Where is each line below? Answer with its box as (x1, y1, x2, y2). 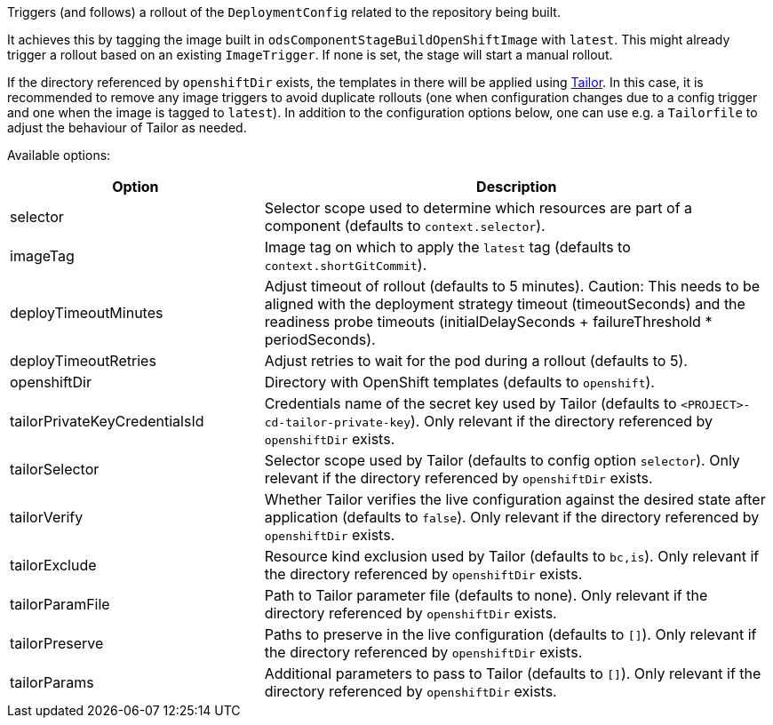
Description (476, 178, 557, 195)
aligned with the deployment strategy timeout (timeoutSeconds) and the (264, 295, 745, 313)
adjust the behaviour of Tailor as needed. (7, 120, 247, 135)
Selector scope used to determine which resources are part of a (264, 199, 693, 217)
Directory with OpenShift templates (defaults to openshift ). (264, 373, 655, 391)
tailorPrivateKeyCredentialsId (10, 412, 204, 430)
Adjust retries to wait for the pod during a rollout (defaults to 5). (264, 352, 688, 370)
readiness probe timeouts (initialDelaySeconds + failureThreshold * (264, 313, 713, 331)
